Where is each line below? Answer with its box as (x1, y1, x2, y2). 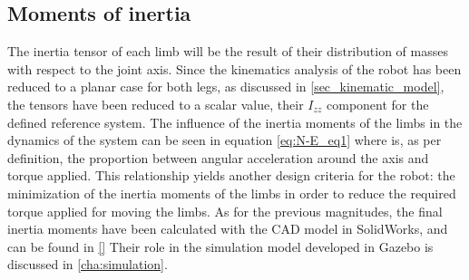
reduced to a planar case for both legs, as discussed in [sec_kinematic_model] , (7, 77, 445, 96)
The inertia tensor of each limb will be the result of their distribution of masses (7, 42, 448, 61)
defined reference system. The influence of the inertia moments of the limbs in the (7, 112, 463, 131)
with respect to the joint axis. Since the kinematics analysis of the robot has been (7, 59, 462, 78)
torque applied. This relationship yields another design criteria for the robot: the (7, 166, 455, 185)
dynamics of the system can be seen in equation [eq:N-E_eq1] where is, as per (7, 130, 442, 150)
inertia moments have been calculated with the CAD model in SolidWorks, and (7, 219, 448, 238)
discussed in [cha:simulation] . (7, 255, 168, 274)
